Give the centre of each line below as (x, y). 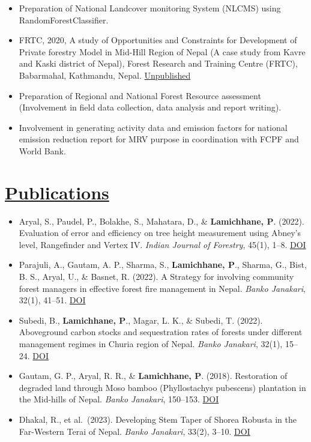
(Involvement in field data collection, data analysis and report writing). (150, 107)
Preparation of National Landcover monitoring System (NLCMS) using (150, 8)
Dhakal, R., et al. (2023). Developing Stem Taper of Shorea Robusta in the (158, 419)
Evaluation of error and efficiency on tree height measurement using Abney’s (160, 233)
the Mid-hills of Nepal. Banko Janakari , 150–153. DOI (119, 399)
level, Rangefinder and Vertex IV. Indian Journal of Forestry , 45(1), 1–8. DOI (162, 244)
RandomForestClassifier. (64, 20)
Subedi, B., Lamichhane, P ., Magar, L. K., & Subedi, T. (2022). (141, 320)
